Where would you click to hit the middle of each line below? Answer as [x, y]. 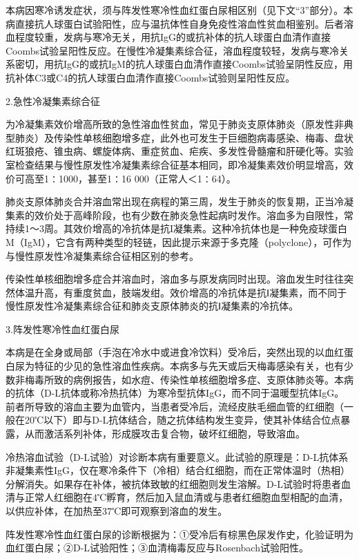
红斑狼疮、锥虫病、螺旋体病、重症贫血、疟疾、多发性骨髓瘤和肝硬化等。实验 [179, 151]
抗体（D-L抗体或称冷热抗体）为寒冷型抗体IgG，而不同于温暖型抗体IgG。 [179, 393]
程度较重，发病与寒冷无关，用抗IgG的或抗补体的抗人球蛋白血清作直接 [173, 37]
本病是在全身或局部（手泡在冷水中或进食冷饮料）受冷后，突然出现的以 [165, 352]
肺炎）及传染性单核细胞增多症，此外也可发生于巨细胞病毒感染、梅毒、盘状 [184, 137]
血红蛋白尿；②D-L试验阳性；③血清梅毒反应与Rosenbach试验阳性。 [157, 548]
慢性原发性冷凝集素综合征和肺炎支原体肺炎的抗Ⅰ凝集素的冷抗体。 [152, 306]
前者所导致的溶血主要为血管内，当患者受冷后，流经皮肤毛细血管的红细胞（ [175, 406]
